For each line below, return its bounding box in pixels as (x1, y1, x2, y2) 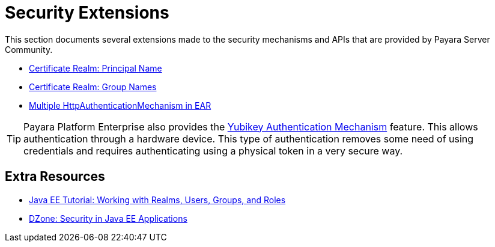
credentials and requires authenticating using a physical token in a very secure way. (23, 144, 403, 157)
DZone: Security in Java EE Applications (29, 213, 187, 224)
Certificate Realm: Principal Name (29, 63, 162, 73)
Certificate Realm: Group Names (29, 81, 157, 92)
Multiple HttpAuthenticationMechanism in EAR (29, 100, 211, 111)
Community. (5, 44, 53, 55)
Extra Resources (5, 169, 105, 184)
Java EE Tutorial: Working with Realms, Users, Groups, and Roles (29, 194, 286, 205)
